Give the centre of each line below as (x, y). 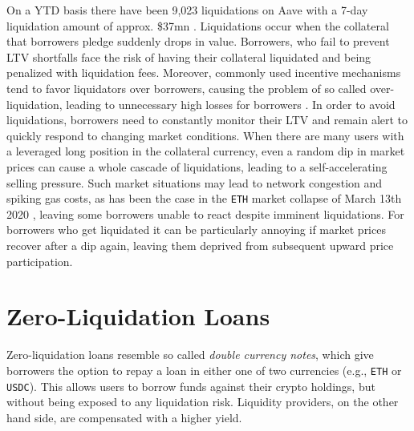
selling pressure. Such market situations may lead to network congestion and (195, 182)
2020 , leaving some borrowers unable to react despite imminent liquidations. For (205, 213)
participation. (40, 261)
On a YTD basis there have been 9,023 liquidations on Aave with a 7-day (187, 10)
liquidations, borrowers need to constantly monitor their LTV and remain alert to (207, 120)
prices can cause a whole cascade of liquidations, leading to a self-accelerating (197, 166)
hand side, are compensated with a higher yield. (124, 417)
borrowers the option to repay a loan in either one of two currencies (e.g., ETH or (204, 370)
